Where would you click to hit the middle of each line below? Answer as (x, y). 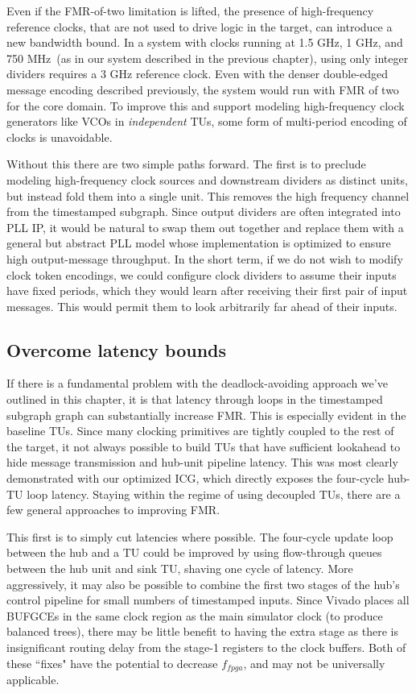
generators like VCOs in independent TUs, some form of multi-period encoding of (207, 121)
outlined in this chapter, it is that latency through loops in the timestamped (195, 399)
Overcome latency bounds (117, 349)
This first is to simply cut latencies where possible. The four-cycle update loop (200, 536)
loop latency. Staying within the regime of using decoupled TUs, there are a (214, 494)
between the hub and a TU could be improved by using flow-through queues (194, 552)
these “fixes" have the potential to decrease (112, 663)
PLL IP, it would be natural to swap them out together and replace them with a (205, 227)
